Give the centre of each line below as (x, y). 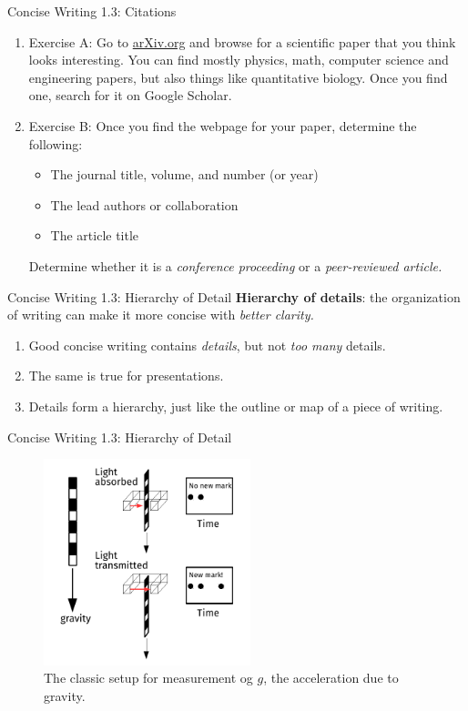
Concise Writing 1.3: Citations (92, 11)
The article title (95, 235)
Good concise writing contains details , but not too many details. (207, 345)
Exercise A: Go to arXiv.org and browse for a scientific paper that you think (242, 41)
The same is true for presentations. (126, 376)
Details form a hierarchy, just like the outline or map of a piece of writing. (236, 406)
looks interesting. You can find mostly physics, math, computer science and (239, 60)
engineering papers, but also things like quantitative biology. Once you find (238, 77)
